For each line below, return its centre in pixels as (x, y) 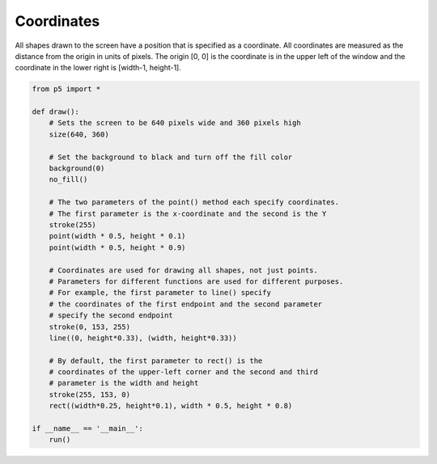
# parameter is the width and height (124, 383)
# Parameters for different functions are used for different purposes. (196, 281)
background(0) (77, 169)
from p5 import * (66, 89)
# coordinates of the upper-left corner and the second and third (184, 372)
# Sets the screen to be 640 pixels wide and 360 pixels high (175, 123)
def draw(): (56, 112)
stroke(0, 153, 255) (90, 327)
